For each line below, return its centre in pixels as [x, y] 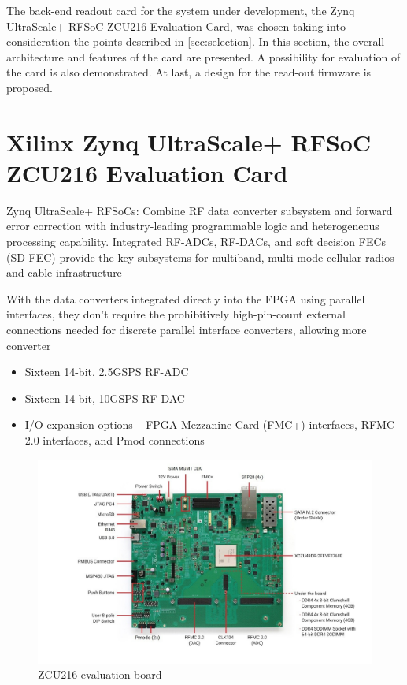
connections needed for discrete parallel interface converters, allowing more [187, 330]
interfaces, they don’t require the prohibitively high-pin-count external [176, 314]
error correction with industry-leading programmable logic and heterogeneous [193, 226]
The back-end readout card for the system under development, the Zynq [181, 10]
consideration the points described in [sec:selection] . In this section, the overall [196, 41]
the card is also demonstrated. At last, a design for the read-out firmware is [189, 72]
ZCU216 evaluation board [100, 674]
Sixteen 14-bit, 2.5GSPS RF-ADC [107, 372]
